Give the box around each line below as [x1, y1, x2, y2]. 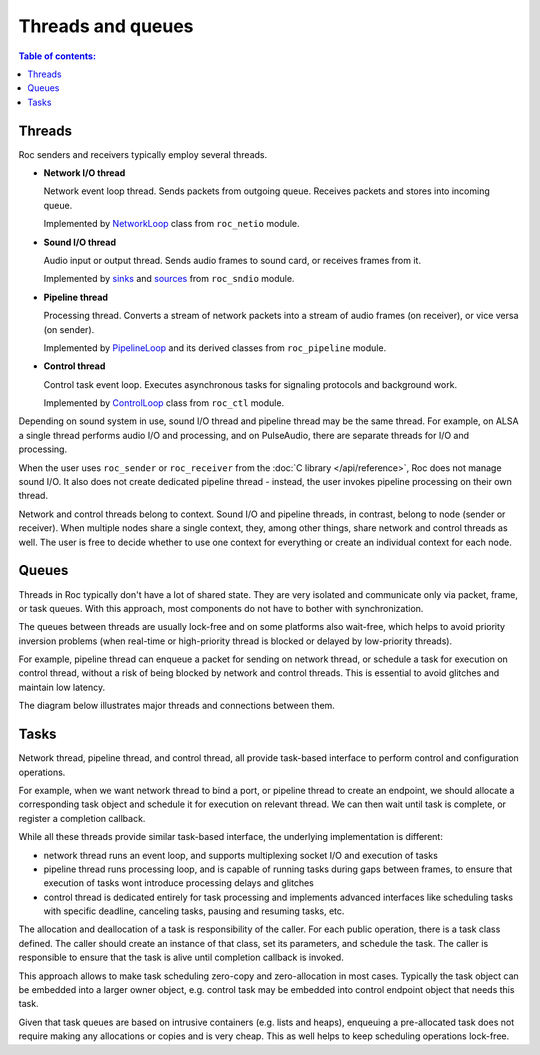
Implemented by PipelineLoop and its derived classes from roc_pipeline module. [43, 341, 387, 354]
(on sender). [43, 323, 95, 335]
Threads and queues [18, 15, 194, 37]
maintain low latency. [18, 681, 105, 693]
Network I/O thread [43, 167, 126, 179]
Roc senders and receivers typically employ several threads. [18, 148, 268, 160]
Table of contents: [18, 50, 97, 62]
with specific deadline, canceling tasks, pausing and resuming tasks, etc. [43, 905, 345, 917]
